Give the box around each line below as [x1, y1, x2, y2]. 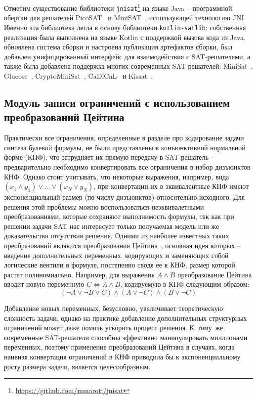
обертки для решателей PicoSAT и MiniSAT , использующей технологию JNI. [4, 12, 246, 23]
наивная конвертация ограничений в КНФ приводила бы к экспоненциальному [4, 352, 241, 361]
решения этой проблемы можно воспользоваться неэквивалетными [4, 201, 204, 212]
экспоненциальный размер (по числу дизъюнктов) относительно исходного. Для [4, 192, 245, 202]
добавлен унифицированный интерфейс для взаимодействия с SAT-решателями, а [4, 51, 251, 61]
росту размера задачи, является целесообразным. [4, 361, 151, 371]
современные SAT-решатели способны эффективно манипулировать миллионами [4, 332, 248, 342]
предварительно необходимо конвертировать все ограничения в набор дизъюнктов [4, 161, 251, 172]
